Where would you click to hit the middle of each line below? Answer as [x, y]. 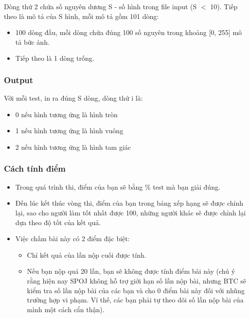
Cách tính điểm [35, 168]
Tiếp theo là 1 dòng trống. [55, 58]
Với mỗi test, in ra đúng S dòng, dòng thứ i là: [73, 98]
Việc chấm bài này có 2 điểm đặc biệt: [72, 238]
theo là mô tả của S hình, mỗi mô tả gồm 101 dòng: [81, 16]
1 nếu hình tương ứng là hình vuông [69, 131]
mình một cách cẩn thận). [66, 309]
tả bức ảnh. [32, 42]
